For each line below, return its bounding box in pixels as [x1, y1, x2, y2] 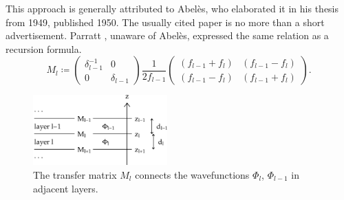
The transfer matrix [33, 167, 117, 181]
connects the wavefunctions [135, 167, 250, 181]
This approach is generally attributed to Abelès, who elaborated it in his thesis [6, 1, 339, 15]
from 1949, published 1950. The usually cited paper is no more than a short [6, 14, 325, 29]
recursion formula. [6, 41, 82, 56]
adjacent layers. [33, 181, 98, 195]
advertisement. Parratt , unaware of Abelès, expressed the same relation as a [6, 28, 329, 43]
